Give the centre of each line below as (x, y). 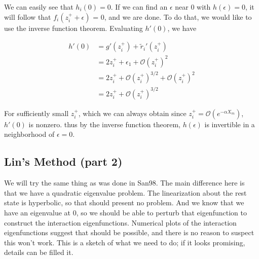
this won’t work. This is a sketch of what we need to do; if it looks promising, (125, 242)
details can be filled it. (39, 252)
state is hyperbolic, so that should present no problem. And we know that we (124, 202)
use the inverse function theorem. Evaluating (73, 28)
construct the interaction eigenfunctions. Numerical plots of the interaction (120, 222)
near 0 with (193, 7)
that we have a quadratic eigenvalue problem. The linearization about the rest (125, 192)
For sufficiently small (36, 113)
